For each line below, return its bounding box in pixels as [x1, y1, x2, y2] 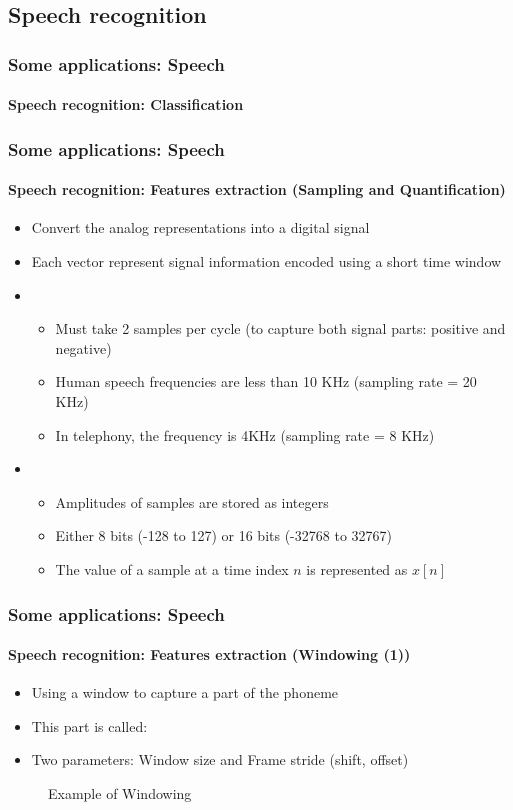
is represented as [306, 558, 408, 579]
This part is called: [31, 715, 148, 736]
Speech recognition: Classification [8, 94, 244, 115]
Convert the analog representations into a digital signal [31, 217, 370, 238]
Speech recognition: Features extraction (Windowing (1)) [8, 644, 411, 665]
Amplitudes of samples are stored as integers [55, 491, 329, 512]
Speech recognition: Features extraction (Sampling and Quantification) [8, 179, 506, 200]
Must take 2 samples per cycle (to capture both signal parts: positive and [55, 318, 506, 339]
